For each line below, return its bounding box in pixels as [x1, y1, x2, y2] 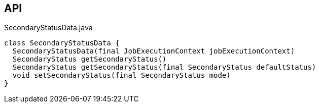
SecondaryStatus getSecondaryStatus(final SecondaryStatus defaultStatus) [12, 63, 316, 72]
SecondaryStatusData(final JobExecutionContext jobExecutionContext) [12, 47, 295, 56]
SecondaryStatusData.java [4, 23, 93, 32]
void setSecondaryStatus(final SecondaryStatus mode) [12, 71, 231, 80]
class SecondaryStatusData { [4, 39, 120, 47]
